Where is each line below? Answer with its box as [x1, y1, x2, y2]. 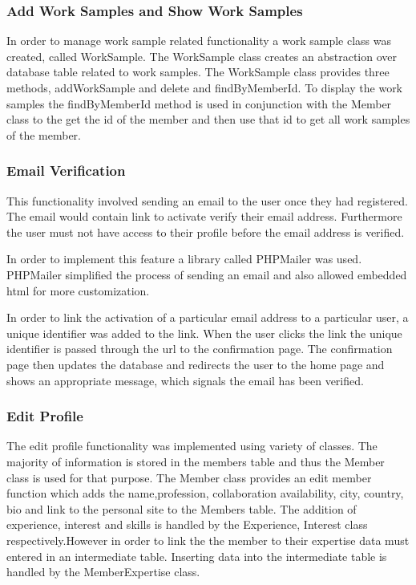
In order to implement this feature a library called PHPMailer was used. [6, 250, 362, 267]
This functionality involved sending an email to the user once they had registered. [6, 192, 408, 209]
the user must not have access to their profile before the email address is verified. [6, 223, 405, 240]
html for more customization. [6, 282, 150, 299]
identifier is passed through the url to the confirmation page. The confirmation [6, 340, 393, 357]
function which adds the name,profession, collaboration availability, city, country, [6, 485, 404, 502]
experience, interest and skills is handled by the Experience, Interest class [6, 516, 368, 533]
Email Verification [6, 160, 126, 181]
